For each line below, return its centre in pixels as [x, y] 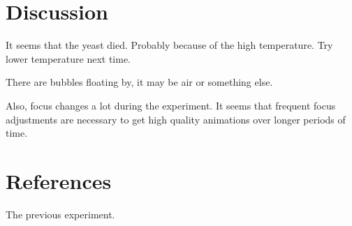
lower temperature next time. [68, 58]
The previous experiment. [60, 214]
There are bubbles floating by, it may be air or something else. [139, 82]
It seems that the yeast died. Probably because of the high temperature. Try [169, 45]
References [59, 180]
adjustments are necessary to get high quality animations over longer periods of [176, 119]
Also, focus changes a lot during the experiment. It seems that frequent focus [171, 105]
